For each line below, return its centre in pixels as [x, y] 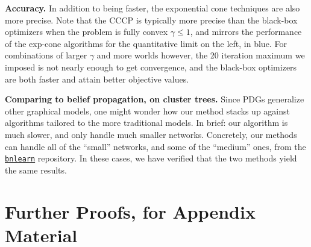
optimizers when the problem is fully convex [86, 32]
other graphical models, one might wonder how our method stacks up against [147, 111]
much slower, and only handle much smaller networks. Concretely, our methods [151, 134]
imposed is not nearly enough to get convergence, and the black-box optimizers [151, 67]
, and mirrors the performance [246, 32]
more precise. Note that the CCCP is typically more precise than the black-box [151, 20]
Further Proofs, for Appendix [130, 211]
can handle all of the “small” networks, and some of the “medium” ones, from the [155, 146]
